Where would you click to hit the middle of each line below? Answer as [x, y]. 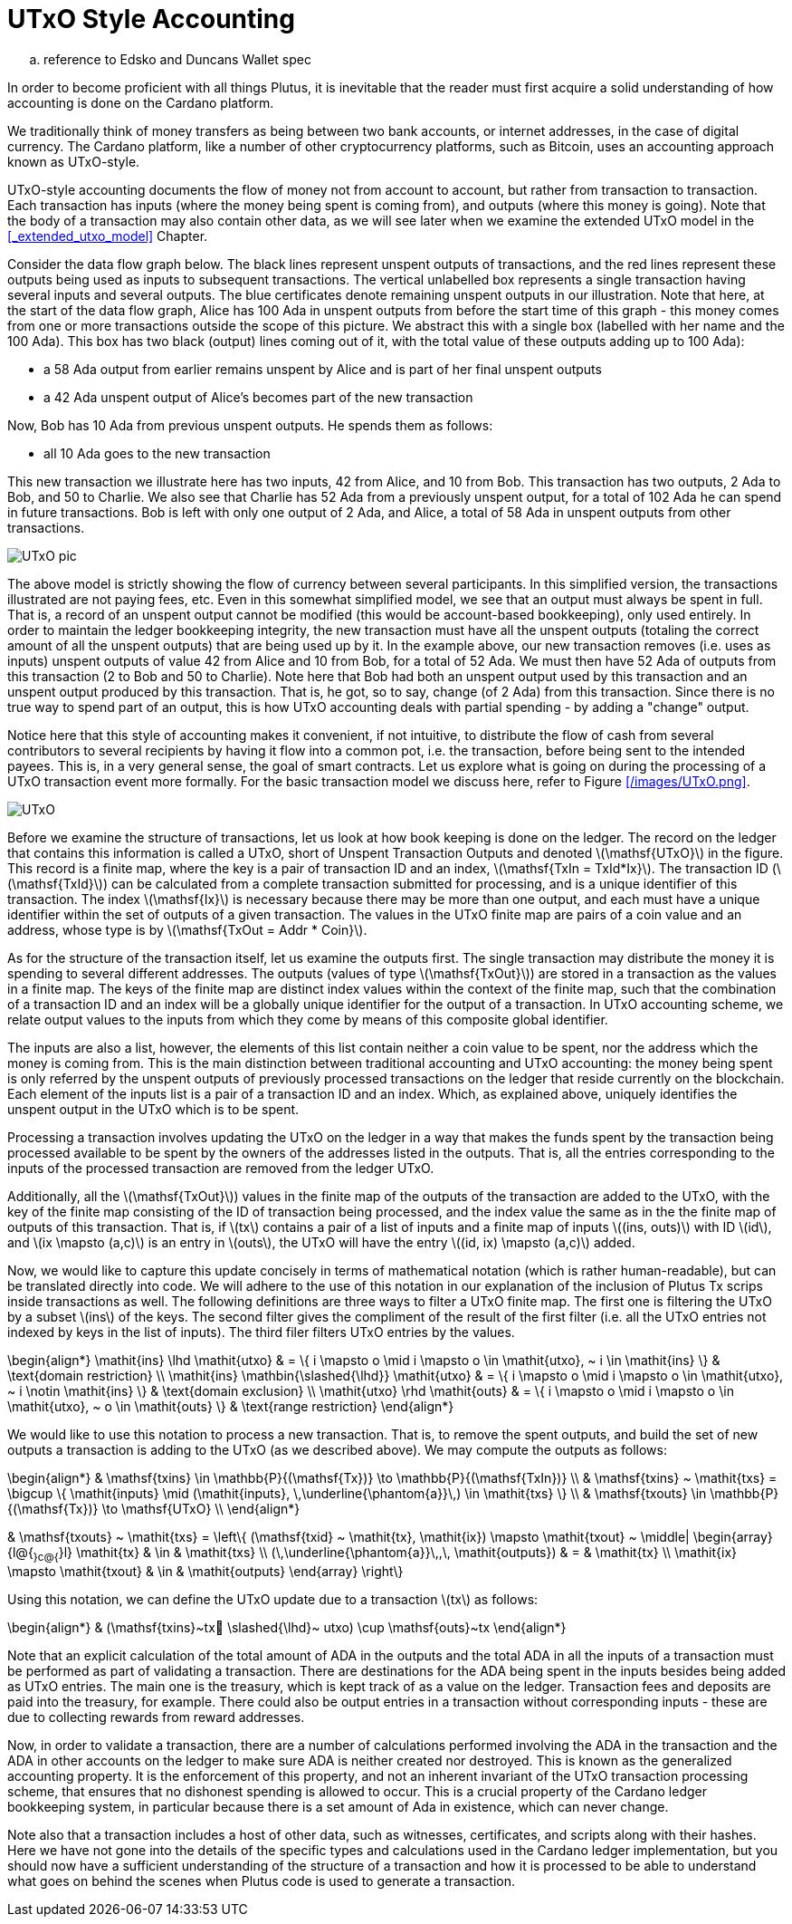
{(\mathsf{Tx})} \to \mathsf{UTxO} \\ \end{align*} [154, 1508]
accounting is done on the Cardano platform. [141, 102]
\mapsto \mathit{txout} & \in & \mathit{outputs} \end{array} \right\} [205, 1571]
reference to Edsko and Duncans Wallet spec [177, 59]
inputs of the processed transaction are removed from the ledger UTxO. [221, 1168]
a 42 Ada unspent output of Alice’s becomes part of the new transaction [258, 397]
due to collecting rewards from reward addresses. [156, 1717]
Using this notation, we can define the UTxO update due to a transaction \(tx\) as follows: [273, 1599]
